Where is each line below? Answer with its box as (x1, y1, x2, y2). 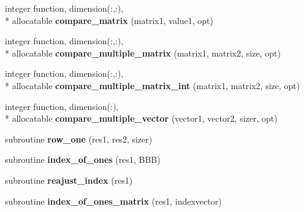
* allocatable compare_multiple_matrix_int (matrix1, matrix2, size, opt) (5, 79, 300, 92)
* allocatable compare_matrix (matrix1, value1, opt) (5, 14, 214, 26)
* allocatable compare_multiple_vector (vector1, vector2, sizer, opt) (5, 112, 278, 125)
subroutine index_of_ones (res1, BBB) (5, 153, 161, 166)
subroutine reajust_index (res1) (5, 173, 133, 186)
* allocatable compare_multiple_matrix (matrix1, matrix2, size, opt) (5, 46, 281, 59)
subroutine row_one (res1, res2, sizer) (5, 132, 153, 145)
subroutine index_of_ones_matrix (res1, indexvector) (5, 194, 222, 207)
